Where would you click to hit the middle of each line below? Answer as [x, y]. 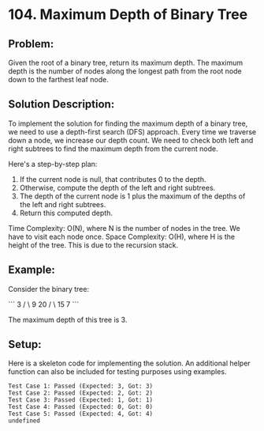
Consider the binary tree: [48, 289]
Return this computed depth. [66, 213]
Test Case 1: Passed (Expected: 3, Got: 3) [81, 386]
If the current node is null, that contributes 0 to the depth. [113, 179]
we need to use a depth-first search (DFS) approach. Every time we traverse [132, 131]
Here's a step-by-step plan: [53, 164]
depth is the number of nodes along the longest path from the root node [125, 71]
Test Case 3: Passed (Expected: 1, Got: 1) [81, 400]
